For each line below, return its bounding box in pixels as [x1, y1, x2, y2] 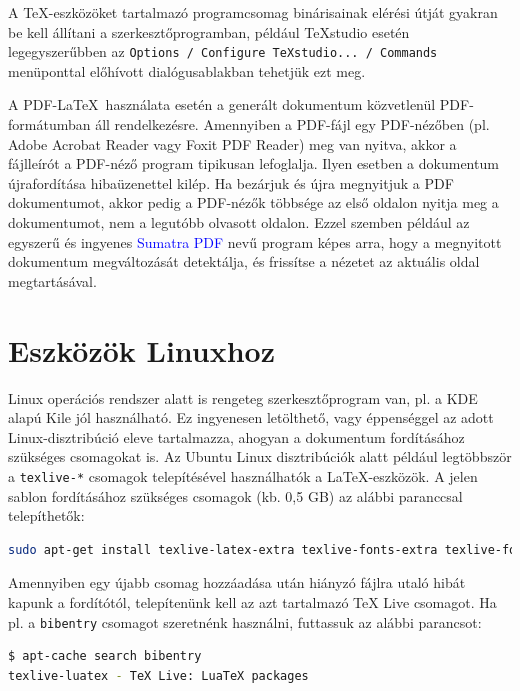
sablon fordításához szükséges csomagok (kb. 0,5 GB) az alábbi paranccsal [8, 485, 463, 506]
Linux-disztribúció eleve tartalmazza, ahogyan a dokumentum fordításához [8, 426, 465, 447]
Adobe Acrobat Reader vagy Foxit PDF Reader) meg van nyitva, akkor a [8, 133, 457, 154]
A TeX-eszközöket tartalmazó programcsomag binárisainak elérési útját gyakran [8, 2, 498, 22]
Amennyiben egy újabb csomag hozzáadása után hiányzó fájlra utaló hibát [8, 572, 466, 593]
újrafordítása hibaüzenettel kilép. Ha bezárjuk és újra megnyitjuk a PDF [8, 172, 454, 193]
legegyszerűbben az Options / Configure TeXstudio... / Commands [8, 41, 438, 62]
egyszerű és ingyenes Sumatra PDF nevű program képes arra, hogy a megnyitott [8, 231, 502, 252]
